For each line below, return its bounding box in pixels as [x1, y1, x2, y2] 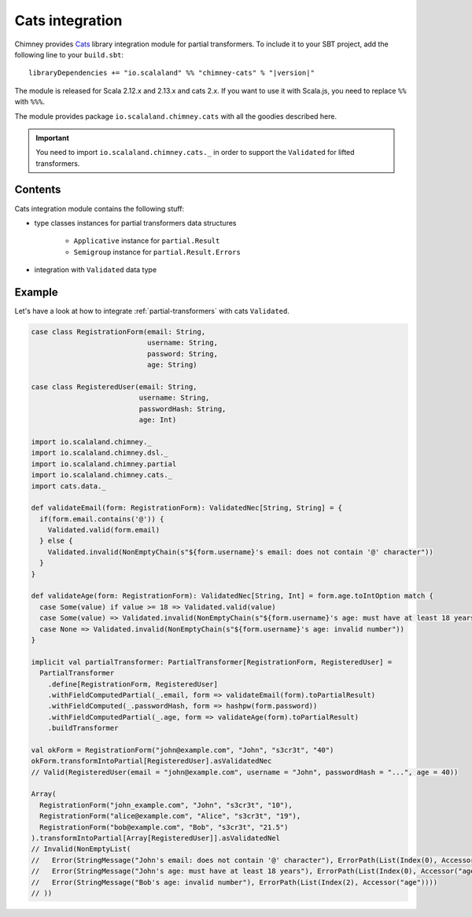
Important [35, 133, 70, 142]
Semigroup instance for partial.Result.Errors [73, 247, 242, 256]
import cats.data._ [31, 481, 106, 491]
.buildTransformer [47, 724, 119, 733]
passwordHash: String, [138, 404, 227, 413]
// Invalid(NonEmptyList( [31, 845, 131, 853]
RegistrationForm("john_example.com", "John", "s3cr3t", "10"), [39, 801, 293, 809]
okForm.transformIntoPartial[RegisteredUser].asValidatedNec [31, 757, 272, 766]
